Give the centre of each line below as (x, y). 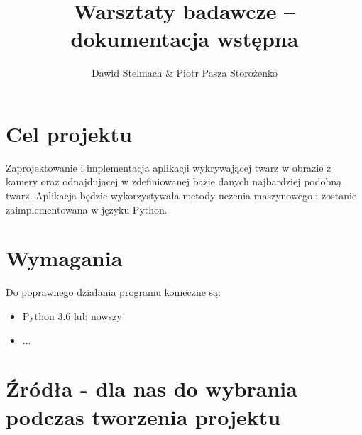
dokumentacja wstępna (185, 39)
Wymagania (64, 258)
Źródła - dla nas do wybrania (152, 389)
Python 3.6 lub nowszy (72, 315)
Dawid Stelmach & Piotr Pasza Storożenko (185, 73)
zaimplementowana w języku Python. (87, 209)
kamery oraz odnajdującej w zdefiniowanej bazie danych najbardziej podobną (174, 181)
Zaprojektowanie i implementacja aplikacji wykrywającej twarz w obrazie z (169, 167)
